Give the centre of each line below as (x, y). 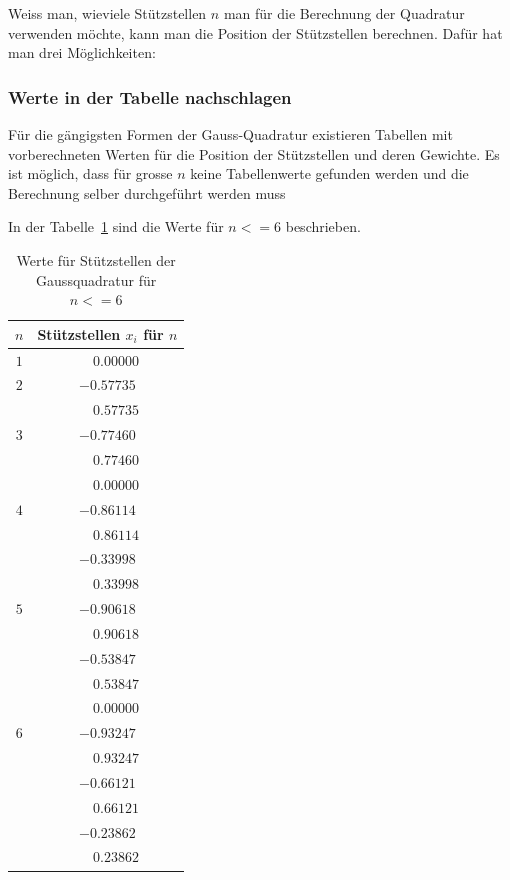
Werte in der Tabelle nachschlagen (150, 96)
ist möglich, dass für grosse (90, 173)
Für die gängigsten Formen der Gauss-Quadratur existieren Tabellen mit (230, 134)
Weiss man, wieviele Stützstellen (107, 13)
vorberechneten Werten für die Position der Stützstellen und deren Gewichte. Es (254, 153)
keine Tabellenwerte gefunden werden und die (329, 173)
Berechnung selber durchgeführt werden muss (147, 192)
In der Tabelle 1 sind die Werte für (116, 226)
